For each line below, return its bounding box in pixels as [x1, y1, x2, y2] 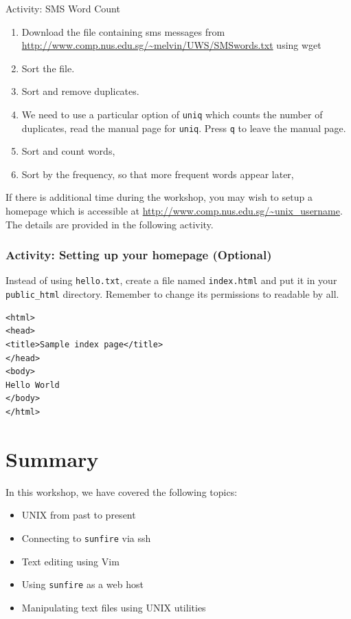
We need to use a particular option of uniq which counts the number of [21, 107, 323, 121]
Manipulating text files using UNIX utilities [21, 600, 206, 614]
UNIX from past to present [21, 508, 136, 522]
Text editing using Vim [21, 554, 120, 568]
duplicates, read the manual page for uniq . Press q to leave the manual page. [21, 120, 346, 135]
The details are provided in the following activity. [5, 217, 214, 231]
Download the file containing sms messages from [21, 24, 225, 39]
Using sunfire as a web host [21, 577, 144, 591]
